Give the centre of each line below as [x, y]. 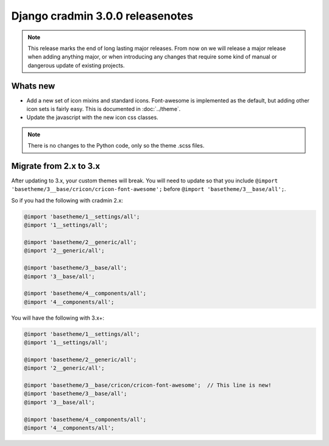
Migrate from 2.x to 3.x [56, 166]
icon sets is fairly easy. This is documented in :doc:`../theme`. [104, 109]
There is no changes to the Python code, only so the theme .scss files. [116, 146]
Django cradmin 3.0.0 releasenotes [102, 16]
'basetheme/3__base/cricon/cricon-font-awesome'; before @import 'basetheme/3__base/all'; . [149, 189]
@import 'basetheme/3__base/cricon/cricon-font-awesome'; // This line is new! [148, 385]
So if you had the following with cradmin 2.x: [67, 200]
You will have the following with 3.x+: [58, 318]
